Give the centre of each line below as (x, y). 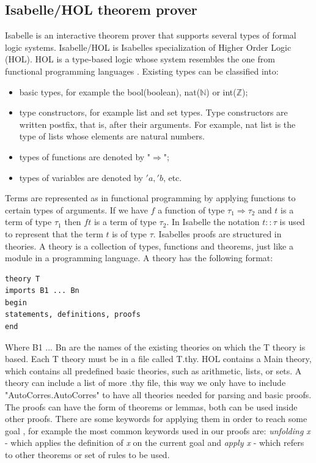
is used (292, 222)
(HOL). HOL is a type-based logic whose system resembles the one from (140, 59)
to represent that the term (54, 233)
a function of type (191, 209)
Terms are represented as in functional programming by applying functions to (150, 198)
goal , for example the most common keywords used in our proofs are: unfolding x (158, 430)
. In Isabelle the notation (213, 222)
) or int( (221, 91)
